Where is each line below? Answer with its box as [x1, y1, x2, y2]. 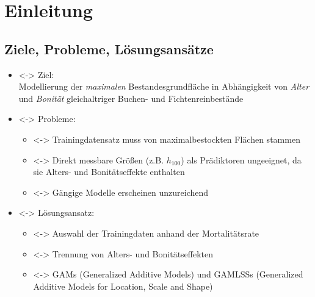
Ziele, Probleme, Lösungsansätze [4, 39, 214, 58]
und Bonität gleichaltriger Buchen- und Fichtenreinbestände [18, 91, 244, 104]
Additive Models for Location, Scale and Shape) [33, 279, 213, 292]
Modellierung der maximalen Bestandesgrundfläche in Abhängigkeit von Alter [18, 80, 310, 93]
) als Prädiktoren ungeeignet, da [181, 153, 302, 166]
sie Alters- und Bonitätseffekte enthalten [33, 165, 185, 178]
